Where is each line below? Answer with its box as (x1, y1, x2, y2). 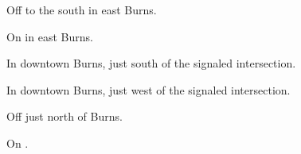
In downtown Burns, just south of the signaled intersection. (6, 55, 296, 71)
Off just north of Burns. (6, 108, 123, 125)
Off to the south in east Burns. (6, 2, 157, 17)
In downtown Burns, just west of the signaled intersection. (6, 81, 291, 98)
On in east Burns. (6, 28, 93, 44)
